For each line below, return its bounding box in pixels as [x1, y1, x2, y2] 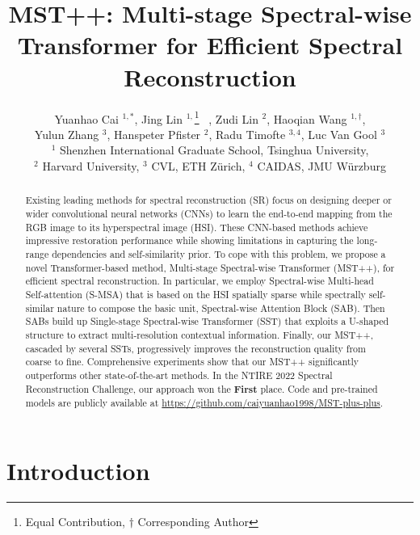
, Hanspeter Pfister [107, 125, 201, 142]
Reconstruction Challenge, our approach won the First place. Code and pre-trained [25, 381, 378, 396]
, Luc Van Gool [300, 125, 377, 142]
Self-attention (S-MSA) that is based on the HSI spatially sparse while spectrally [25, 287, 366, 301]
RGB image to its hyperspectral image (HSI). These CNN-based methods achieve [25, 220, 368, 234]
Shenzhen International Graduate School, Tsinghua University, [60, 141, 369, 158]
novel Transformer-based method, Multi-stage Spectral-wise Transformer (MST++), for [25, 260, 395, 274]
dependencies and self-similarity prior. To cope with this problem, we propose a [52, 246, 386, 260]
